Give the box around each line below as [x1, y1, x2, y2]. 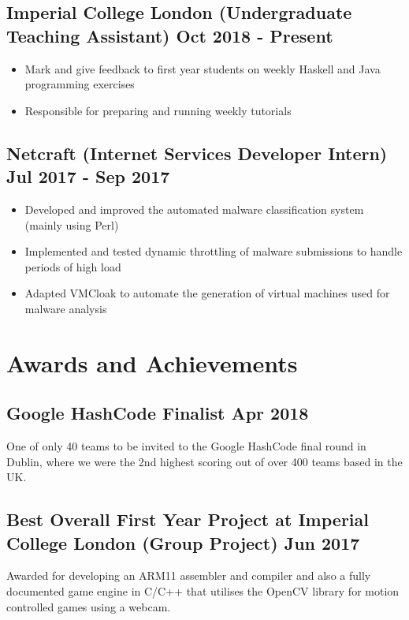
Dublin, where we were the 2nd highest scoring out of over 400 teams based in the [6, 453, 403, 469]
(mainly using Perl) [24, 216, 119, 233]
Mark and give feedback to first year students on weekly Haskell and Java [24, 60, 381, 77]
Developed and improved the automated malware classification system [24, 200, 364, 217]
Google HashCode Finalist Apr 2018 [6, 401, 309, 425]
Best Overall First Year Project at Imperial [6, 507, 369, 532]
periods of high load [24, 258, 121, 275]
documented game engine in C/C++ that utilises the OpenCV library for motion [6, 583, 400, 599]
